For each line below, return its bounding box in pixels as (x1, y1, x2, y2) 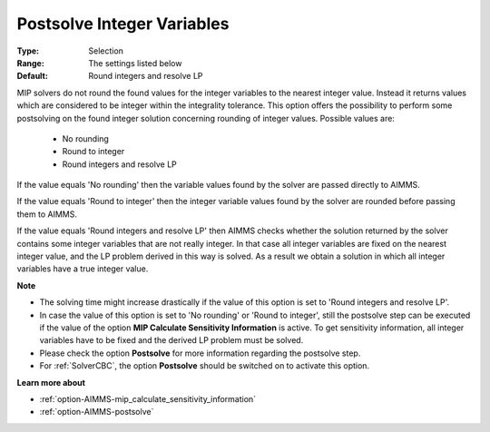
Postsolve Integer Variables (16, 14, 230, 34)
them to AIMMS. (16, 209, 77, 220)
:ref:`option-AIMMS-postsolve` (39, 407, 154, 417)
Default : (16, 71, 49, 82)
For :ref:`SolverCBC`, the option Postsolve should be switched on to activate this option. (39, 360, 370, 371)
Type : (16, 45, 40, 56)
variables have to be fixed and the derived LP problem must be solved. (39, 335, 304, 346)
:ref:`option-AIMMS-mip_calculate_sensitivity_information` (39, 393, 257, 404)
